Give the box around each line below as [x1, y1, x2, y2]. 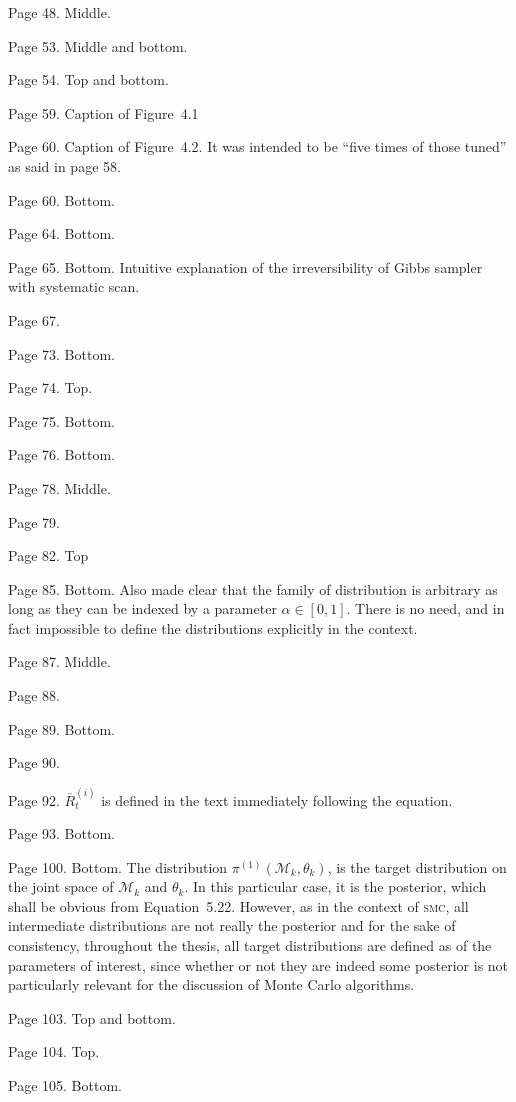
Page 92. [8, 789, 60, 810]
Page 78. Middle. [8, 477, 111, 498]
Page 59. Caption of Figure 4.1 [8, 102, 199, 123]
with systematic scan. [8, 276, 140, 297]
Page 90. [8, 752, 60, 773]
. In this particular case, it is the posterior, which [184, 876, 487, 897]
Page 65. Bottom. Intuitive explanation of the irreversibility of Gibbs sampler [8, 256, 483, 277]
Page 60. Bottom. [8, 189, 115, 210]
